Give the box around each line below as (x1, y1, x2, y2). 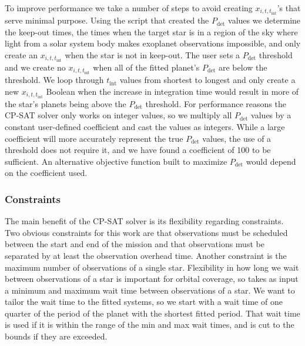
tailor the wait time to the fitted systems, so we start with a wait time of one (5, 295, 283, 308)
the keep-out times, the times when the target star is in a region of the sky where (5, 25, 298, 38)
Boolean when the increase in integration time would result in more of (46, 85, 299, 97)
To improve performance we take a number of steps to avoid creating (5, 2, 253, 14)
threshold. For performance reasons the (145, 97, 286, 109)
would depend (246, 155, 296, 167)
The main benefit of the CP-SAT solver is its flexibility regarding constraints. (5, 215, 284, 227)
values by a (251, 109, 291, 121)
